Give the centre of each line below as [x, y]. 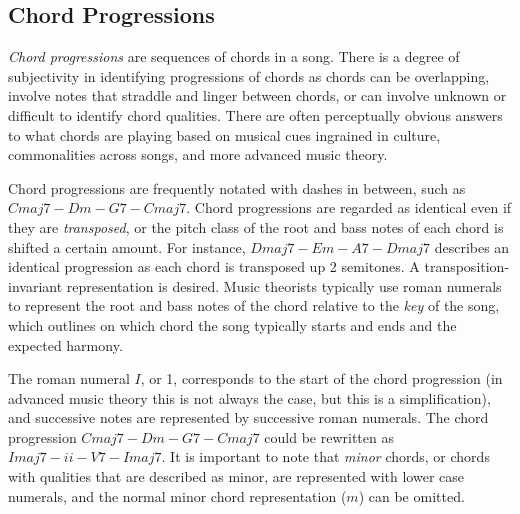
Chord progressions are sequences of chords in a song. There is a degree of [234, 56]
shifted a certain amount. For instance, [127, 246]
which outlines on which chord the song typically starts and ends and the [232, 324]
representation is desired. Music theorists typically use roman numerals [284, 285]
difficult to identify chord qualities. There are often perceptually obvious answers [255, 114]
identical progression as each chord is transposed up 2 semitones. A [214, 266]
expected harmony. [65, 344]
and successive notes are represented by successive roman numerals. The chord [248, 417]
